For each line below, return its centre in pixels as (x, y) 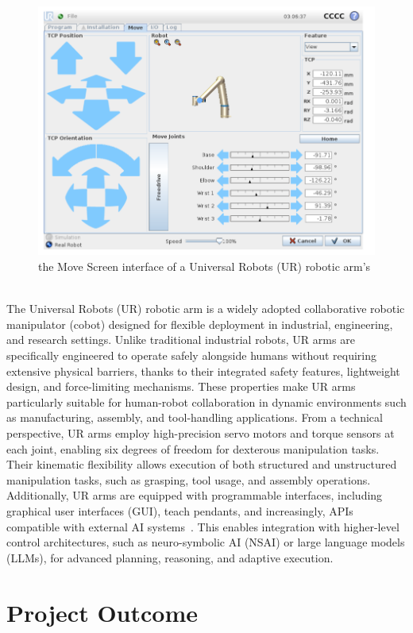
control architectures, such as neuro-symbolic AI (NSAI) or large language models (206, 542)
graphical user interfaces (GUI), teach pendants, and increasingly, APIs (180, 510)
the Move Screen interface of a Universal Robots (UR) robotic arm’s (205, 266)
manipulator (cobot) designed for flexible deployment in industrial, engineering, (200, 324)
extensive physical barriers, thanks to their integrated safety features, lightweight (203, 371)
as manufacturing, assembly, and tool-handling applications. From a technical (195, 417)
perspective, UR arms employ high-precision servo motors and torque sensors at (201, 432)
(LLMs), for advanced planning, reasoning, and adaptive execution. (170, 557)
